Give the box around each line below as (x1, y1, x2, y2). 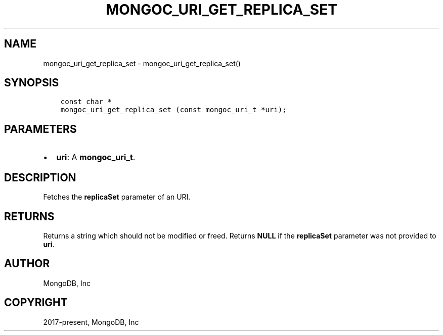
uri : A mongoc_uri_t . (56, 152, 136, 163)
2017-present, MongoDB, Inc (43, 317, 139, 326)
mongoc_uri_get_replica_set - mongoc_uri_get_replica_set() (43, 59, 241, 68)
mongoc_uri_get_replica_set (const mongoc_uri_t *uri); (60, 106, 287, 114)
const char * (60, 98, 112, 106)
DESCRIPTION (4, 171, 76, 184)
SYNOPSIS (4, 76, 59, 89)
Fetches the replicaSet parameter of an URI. (43, 193, 191, 202)
